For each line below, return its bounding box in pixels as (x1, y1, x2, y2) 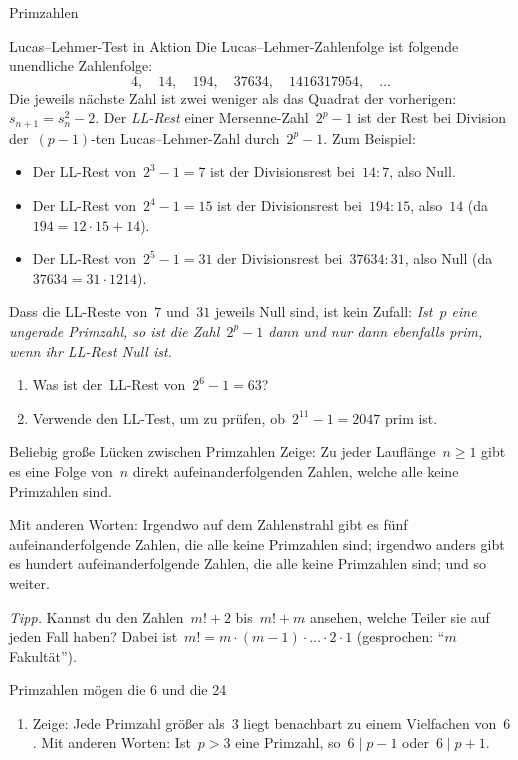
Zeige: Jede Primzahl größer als (32, 712, 225, 733)
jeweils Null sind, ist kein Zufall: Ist (214, 301, 433, 322)
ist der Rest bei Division (357, 107, 506, 128)
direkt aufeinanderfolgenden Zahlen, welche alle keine (132, 460, 459, 481)
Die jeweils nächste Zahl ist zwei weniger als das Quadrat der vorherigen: (9, 87, 457, 108)
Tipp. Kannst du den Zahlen (9, 606, 184, 627)
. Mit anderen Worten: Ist (32, 732, 191, 753)
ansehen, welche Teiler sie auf (310, 606, 490, 627)
